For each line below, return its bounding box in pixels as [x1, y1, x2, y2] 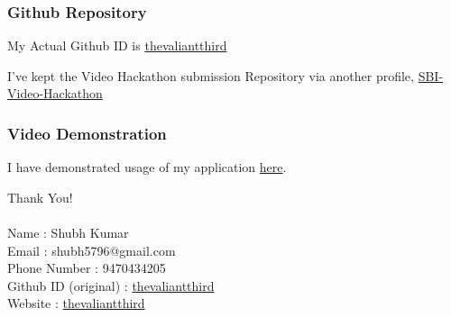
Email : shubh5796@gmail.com [7, 240, 176, 259]
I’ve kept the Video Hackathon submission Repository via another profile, [7, 66, 414, 85]
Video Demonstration [7, 122, 167, 144]
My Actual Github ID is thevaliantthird [7, 36, 227, 55]
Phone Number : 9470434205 [7, 258, 166, 277]
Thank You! [7, 187, 73, 206]
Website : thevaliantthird [7, 294, 145, 312]
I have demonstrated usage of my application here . [7, 158, 287, 177]
